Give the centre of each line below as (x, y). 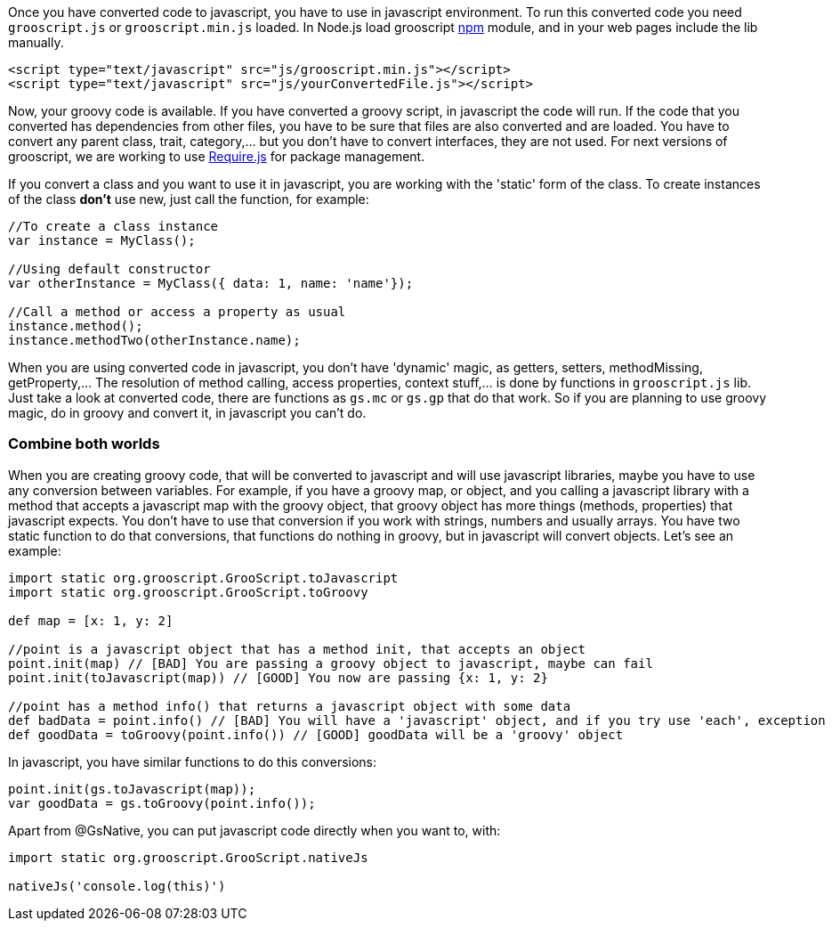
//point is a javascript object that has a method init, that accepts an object (297, 649)
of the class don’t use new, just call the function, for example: (189, 199)
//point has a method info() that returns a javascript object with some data (290, 706)
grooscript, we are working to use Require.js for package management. (217, 156)
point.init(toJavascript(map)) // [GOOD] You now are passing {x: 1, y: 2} (278, 677)
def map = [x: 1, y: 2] (91, 620)
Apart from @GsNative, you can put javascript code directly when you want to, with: (254, 830)
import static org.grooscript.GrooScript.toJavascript (203, 578)
